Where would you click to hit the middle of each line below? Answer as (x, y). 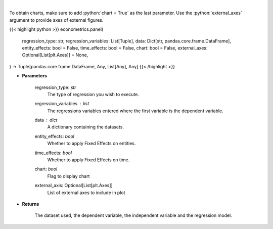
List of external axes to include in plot (86, 193)
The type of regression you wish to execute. (93, 94)
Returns (31, 204)
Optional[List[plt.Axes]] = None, (55, 55)
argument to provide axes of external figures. (56, 20)
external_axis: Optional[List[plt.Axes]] (74, 186)
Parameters (35, 76)
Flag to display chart (69, 176)
